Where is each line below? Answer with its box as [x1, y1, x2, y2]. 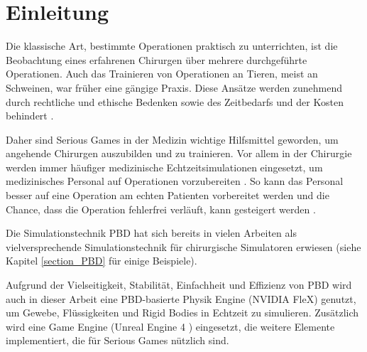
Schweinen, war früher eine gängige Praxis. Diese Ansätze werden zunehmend [6, 80, 343, 95]
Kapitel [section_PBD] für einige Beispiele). [6, 253, 197, 268]
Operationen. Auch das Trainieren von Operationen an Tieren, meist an [6, 66, 318, 81]
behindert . [6, 108, 54, 123]
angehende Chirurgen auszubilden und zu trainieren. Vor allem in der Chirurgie [6, 146, 352, 161]
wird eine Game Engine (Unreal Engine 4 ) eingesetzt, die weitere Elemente [6, 319, 335, 334]
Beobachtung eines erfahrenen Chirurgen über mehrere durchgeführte [6, 52, 307, 67]
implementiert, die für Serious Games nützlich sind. [6, 333, 229, 348]
